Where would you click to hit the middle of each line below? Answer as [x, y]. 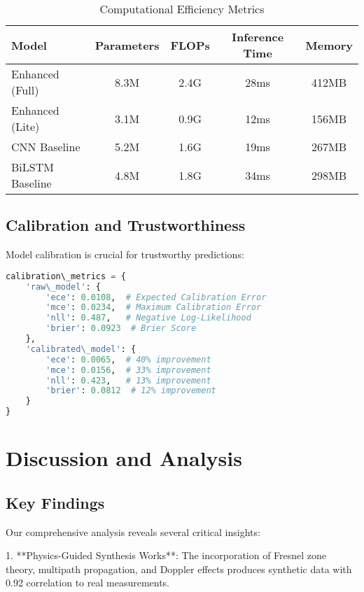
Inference [258, 37]
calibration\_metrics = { [66, 276]
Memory [329, 45]
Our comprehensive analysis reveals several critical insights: [133, 531]
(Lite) [26, 126]
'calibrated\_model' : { [81, 349]
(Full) [25, 90]
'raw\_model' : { [63, 287]
